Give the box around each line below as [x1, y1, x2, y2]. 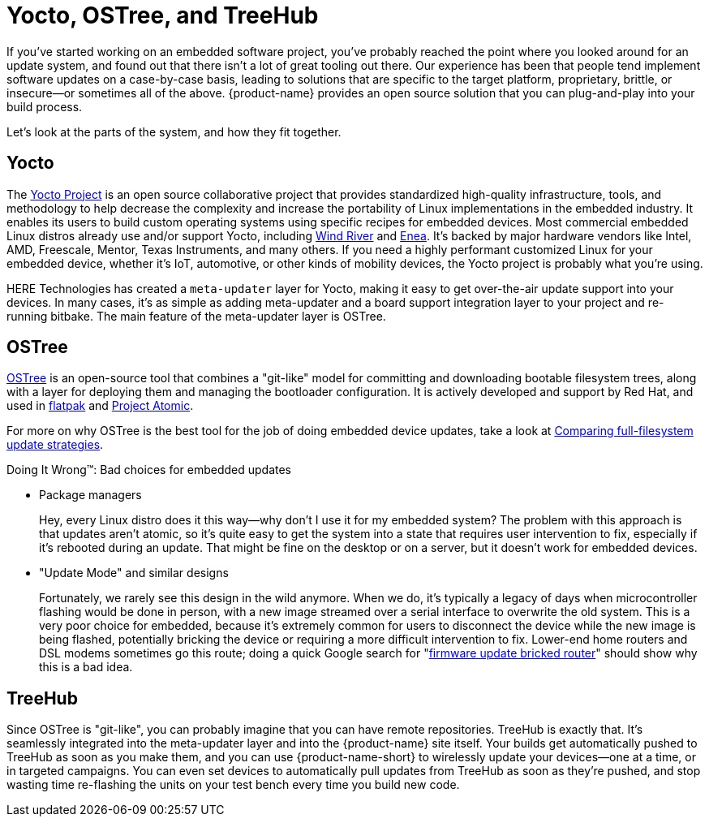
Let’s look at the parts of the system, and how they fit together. [6, 124, 342, 139]
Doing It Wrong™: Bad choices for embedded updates [6, 463, 292, 477]
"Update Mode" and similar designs [39, 566, 229, 580]
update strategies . [6, 437, 104, 452]
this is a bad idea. [39, 660, 133, 674]
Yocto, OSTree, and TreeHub [6, 2, 319, 29]
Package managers [39, 488, 142, 502]
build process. [6, 99, 83, 114]
